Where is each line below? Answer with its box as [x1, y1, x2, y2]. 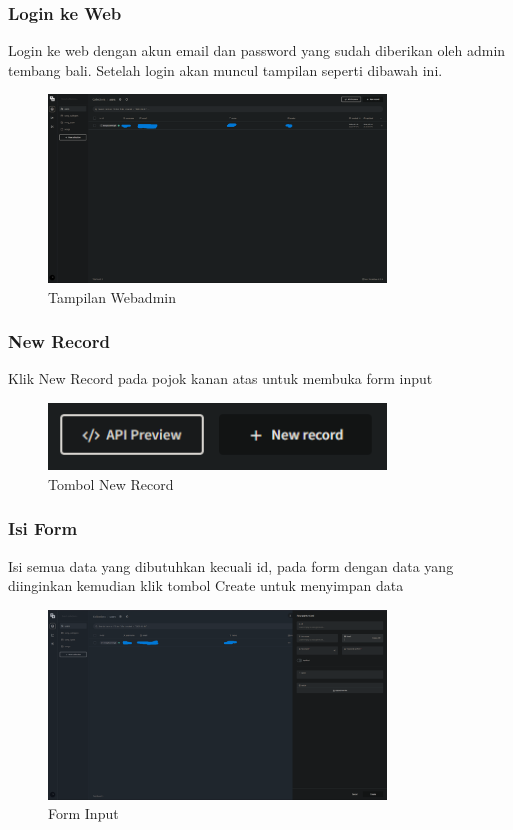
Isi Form [8, 516, 78, 541]
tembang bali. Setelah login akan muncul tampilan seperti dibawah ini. [8, 59, 443, 80]
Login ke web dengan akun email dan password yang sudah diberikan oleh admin [8, 40, 506, 61]
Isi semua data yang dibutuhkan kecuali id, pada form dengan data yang [8, 555, 454, 576]
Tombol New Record [48, 473, 174, 494]
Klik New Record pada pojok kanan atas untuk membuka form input [8, 368, 433, 389]
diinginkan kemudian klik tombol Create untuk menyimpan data [8, 575, 404, 596]
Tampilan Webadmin [48, 286, 176, 307]
